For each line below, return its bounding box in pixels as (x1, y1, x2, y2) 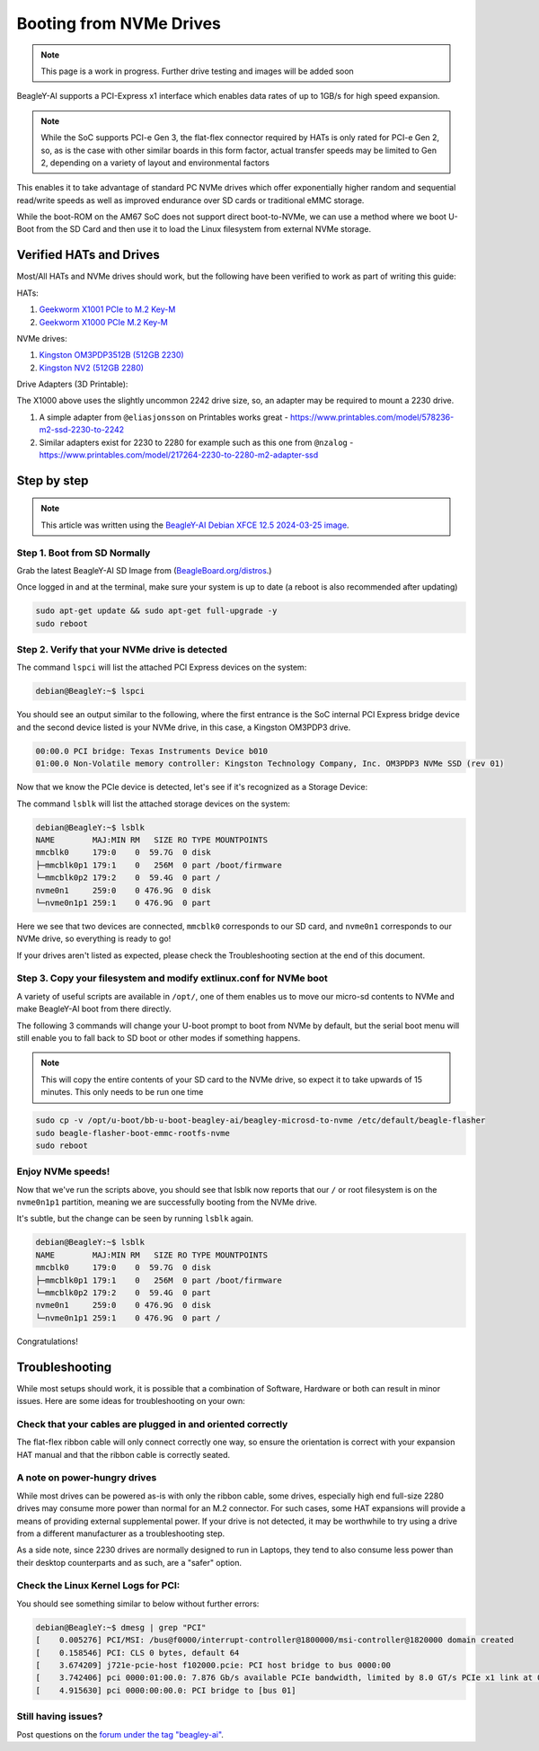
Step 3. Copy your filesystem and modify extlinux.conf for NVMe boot (16, 972, 328, 984)
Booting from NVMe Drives (16, 13, 222, 33)
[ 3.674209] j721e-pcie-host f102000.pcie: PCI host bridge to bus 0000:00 (35, 1659, 391, 1670)
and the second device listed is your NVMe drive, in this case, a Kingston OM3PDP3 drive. (16, 722, 351, 733)
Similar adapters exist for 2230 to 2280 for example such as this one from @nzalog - (39, 437, 354, 448)
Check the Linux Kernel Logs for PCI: (16, 1579, 181, 1592)
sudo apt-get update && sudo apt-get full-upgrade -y (35, 606, 278, 616)
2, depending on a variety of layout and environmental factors (40, 157, 269, 168)
